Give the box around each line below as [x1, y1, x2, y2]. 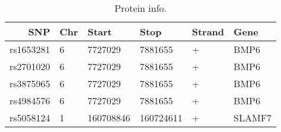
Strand [191, 25, 225, 38]
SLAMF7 [234, 111, 272, 124]
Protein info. [114, 1, 167, 15]
